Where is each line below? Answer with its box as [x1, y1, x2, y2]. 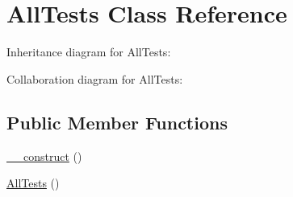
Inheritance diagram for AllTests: [6, 43, 171, 60]
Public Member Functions [6, 109, 228, 134]
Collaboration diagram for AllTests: [6, 70, 183, 87]
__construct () [6, 147, 82, 164]
